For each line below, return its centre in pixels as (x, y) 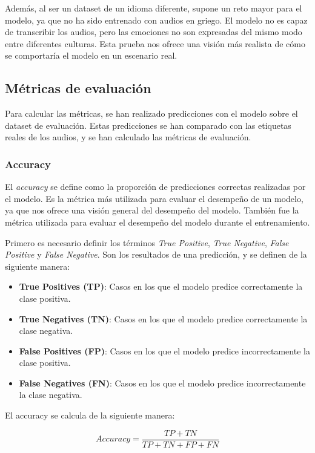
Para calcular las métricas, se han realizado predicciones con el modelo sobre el (151, 113)
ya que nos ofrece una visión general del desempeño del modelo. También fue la (152, 210)
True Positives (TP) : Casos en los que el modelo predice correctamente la (161, 286)
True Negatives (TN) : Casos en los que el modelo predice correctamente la (163, 318)
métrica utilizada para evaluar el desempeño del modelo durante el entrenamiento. (157, 222)
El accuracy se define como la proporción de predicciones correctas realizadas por (155, 187)
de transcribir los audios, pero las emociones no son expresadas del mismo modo (154, 32)
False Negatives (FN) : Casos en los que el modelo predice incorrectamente (162, 383)
